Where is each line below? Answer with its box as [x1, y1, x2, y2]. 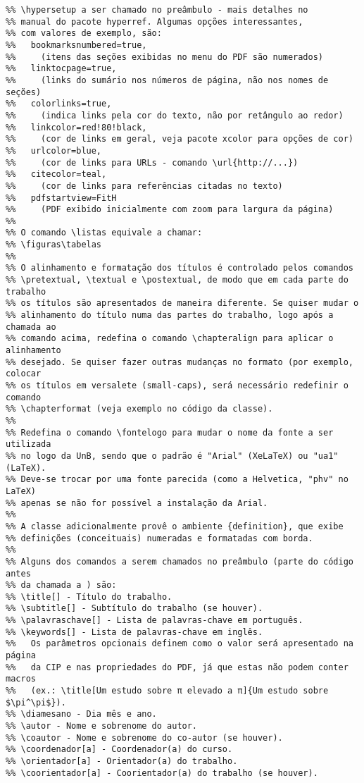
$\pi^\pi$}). [6, 697, 66, 708]
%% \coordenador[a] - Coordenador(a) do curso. [6, 744, 233, 755]
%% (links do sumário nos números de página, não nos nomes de [6, 75, 329, 85]
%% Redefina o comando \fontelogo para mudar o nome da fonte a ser [6, 427, 334, 438]
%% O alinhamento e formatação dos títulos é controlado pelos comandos [6, 263, 353, 273]
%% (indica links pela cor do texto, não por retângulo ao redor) [6, 110, 344, 121]
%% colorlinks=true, [6, 99, 112, 109]
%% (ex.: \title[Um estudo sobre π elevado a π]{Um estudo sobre [6, 686, 329, 696]
